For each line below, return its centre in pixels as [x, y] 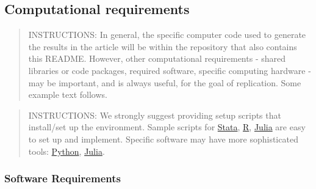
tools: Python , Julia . [66, 151]
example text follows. [68, 94]
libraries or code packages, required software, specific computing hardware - [170, 70]
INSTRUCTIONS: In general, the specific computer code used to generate [167, 35]
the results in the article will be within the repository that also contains [163, 46]
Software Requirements [63, 178]
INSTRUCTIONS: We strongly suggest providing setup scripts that [155, 115]
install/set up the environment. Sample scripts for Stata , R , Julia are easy [167, 127]
